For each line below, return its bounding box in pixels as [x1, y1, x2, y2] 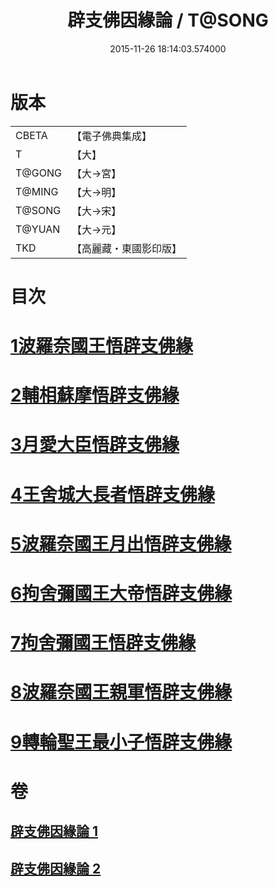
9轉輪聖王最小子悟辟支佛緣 [10, 731, 233, 753]
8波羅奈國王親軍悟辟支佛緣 [10, 681, 233, 704]
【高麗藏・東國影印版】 [71, 241, 182, 255]
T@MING [15, 184, 59, 198]
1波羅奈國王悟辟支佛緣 [10, 335, 194, 358]
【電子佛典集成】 [71, 129, 152, 143]
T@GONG [15, 166, 62, 180]
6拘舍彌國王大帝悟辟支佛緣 [10, 582, 233, 605]
